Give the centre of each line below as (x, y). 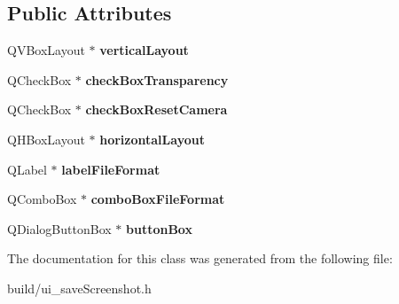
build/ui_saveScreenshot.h (79, 288)
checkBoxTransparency (157, 79)
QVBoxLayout (46, 50)
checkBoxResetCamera (156, 109)
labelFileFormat (111, 169)
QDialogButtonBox (59, 228)
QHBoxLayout (46, 139)
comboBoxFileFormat (158, 199)
